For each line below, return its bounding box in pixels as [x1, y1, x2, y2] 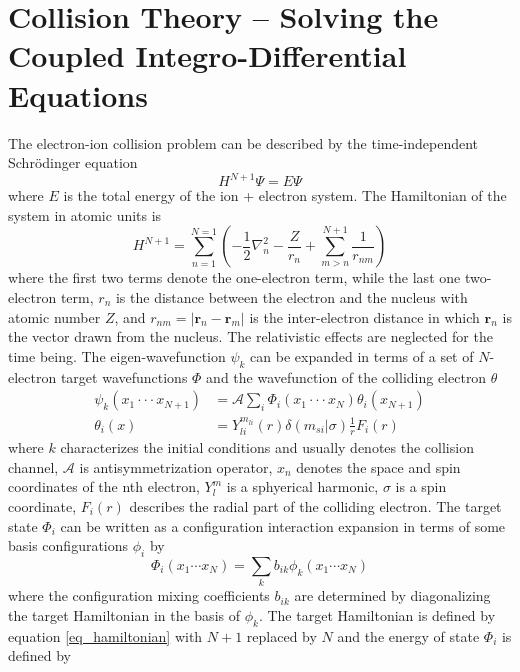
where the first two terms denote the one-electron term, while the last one [8, 267, 461, 288]
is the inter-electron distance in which [249, 306, 480, 327]
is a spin [395, 476, 447, 497]
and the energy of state [337, 625, 480, 646]
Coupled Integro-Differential [8, 35, 407, 76]
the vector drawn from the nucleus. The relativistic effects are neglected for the [8, 326, 493, 347]
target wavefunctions [60, 366, 188, 387]
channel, [8, 456, 59, 477]
